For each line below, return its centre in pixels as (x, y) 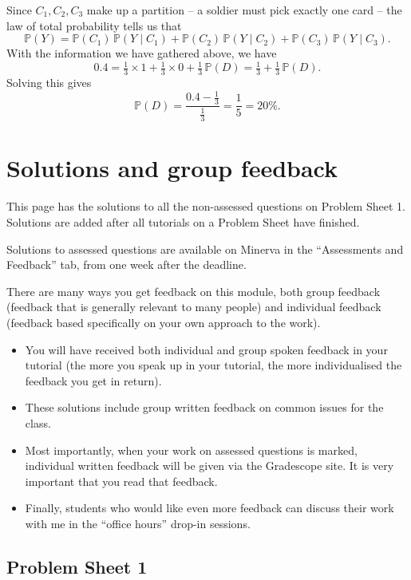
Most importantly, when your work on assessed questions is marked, (191, 450)
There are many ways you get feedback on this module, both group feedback (194, 291)
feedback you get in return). (93, 380)
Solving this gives (49, 83)
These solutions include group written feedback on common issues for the (204, 407)
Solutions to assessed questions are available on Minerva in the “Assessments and (205, 249)
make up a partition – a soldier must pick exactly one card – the (244, 10)
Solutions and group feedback (172, 168)
